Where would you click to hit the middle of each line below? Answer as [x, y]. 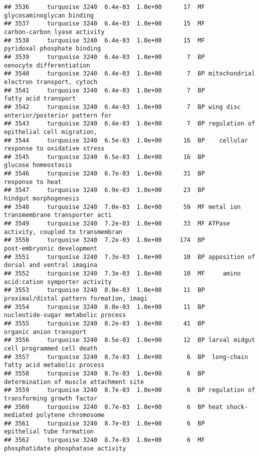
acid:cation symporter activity [58, 282]
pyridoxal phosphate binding [53, 49]
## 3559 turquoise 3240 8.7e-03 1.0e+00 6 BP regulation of [130, 390]
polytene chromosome [70, 415]
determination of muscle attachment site [74, 382]
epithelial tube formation [49, 432]
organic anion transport [45, 332]
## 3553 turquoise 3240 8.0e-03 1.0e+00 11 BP [104, 290]
